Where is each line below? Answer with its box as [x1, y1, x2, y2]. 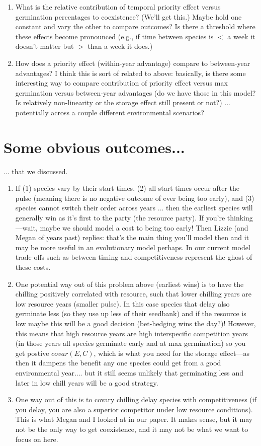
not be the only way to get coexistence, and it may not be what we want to [15, 423, 248, 434]
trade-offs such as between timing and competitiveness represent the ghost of [15, 252, 252, 262]
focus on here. [15, 433, 58, 444]
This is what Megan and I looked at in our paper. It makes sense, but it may [15, 414, 253, 424]
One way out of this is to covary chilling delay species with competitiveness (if [15, 394, 256, 405]
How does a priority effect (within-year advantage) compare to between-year [15, 57, 250, 68]
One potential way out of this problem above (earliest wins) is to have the [15, 278, 244, 289]
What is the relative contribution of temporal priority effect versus [15, 2, 221, 12]
